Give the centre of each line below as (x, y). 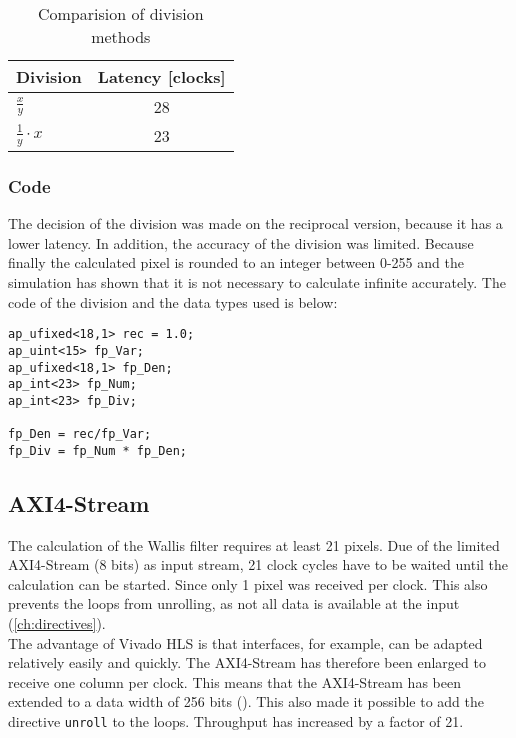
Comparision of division (120, 13)
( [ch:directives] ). (57, 623)
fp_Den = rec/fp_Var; (80, 434)
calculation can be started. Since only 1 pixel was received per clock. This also (248, 583)
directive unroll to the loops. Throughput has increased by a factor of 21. (236, 720)
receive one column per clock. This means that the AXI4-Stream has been (234, 681)
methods (121, 36)
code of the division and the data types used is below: (173, 301)
